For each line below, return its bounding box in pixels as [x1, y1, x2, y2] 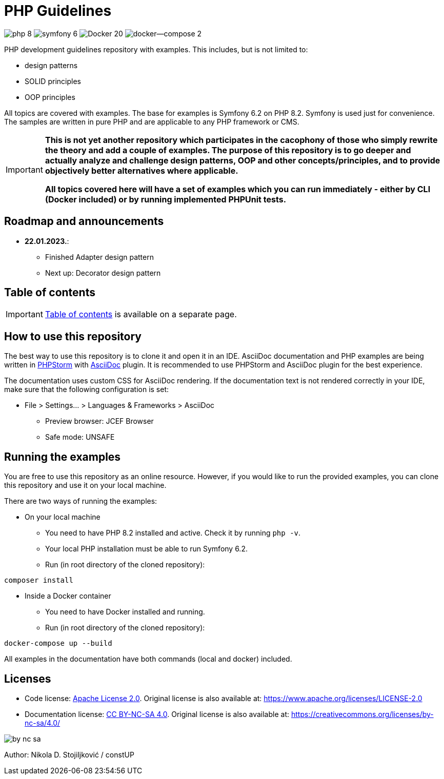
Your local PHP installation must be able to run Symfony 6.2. [45, 544, 248, 553]
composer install [4, 576, 73, 585]
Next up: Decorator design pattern [45, 268, 161, 277]
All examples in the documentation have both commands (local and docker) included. [4, 654, 292, 664]
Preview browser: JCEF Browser [45, 417, 154, 426]
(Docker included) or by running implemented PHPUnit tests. [45, 194, 286, 204]
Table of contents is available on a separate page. [45, 309, 237, 320]
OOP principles [25, 92, 75, 101]
